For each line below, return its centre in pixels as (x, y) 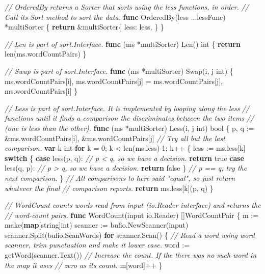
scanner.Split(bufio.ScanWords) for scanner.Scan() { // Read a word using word (130, 235)
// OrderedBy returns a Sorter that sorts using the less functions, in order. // (127, 7)
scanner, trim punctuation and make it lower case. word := (97, 245)
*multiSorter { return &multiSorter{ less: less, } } (84, 27)
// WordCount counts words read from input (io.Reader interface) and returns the (133, 205)
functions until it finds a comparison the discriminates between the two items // (129, 118)
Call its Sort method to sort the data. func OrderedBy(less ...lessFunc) (115, 17)
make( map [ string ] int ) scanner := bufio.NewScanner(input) (97, 225)
